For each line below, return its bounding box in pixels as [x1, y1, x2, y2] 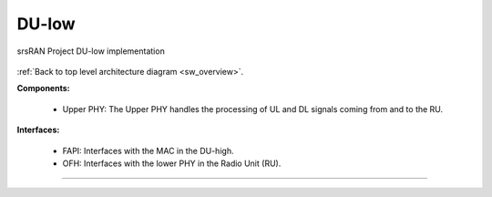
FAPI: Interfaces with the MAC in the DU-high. [62, 145, 234, 156]
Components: [16, 83, 70, 94]
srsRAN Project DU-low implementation [16, 46, 166, 57]
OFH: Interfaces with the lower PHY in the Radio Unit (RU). [62, 158, 282, 169]
